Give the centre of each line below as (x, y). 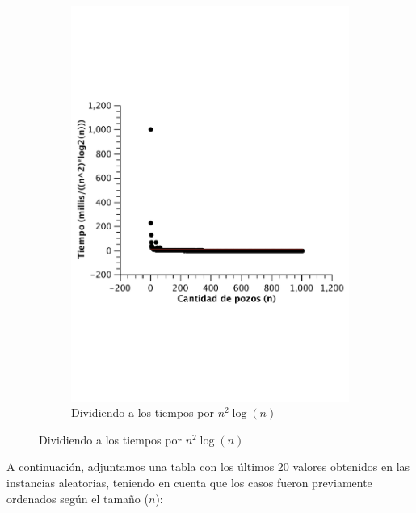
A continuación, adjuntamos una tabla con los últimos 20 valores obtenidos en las (208, 467)
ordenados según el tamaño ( (78, 498)
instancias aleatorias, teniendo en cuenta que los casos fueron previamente (189, 482)
